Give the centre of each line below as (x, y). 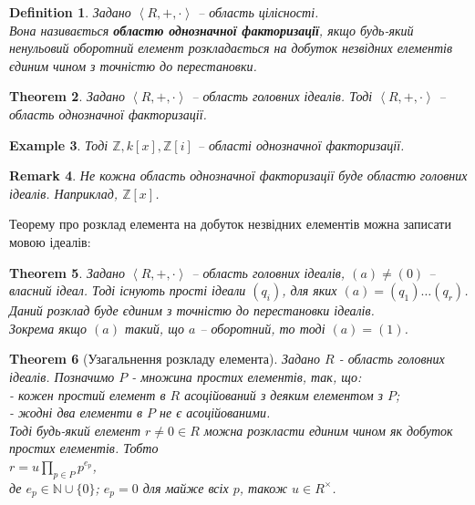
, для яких (310, 290)
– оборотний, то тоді (263, 328)
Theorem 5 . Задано (67, 272)
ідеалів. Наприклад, (64, 193)
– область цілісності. (258, 12)
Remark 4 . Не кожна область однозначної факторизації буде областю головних (238, 175)
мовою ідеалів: (50, 241)
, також (263, 487)
